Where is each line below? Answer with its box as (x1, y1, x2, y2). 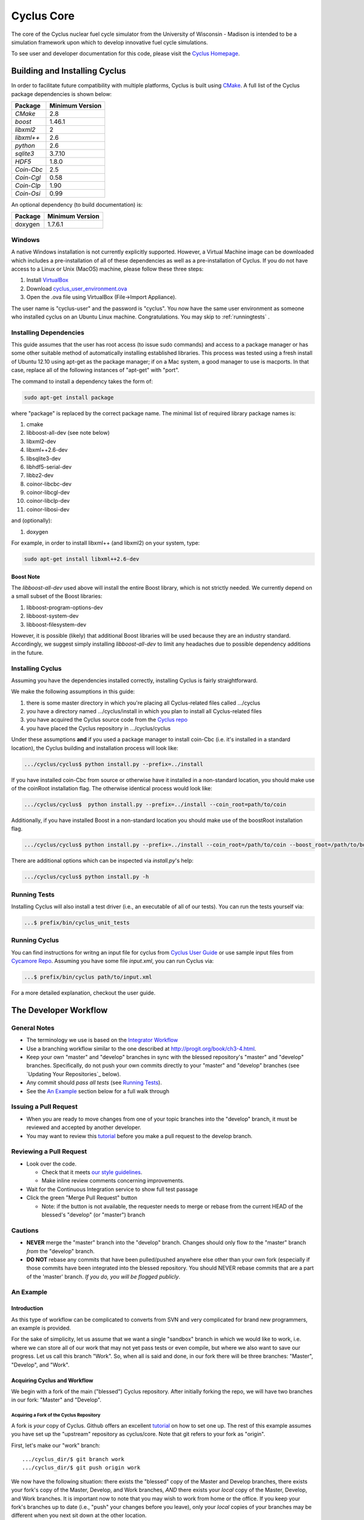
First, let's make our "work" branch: (11, 1442, 101, 1449)
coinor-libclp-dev (26, 497, 70, 505)
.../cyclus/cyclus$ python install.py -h (24, 873, 149, 880)
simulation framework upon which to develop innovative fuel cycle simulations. (11, 38, 209, 46)
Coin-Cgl (15, 173, 41, 182)
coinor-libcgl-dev (26, 489, 70, 496)
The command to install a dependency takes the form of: (11, 378, 153, 385)
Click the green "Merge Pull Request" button (26, 1194, 138, 1201)
